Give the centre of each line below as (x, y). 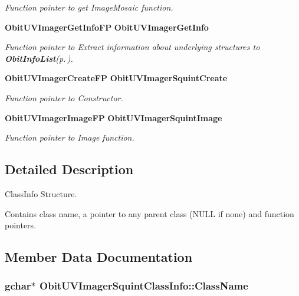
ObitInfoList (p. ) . (39, 58)
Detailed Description (69, 169)
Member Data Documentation (99, 257)
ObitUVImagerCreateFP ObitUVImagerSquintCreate (116, 78)
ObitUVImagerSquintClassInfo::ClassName (144, 286)
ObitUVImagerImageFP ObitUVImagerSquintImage (114, 117)
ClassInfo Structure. (41, 193)
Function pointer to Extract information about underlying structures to (132, 47)
